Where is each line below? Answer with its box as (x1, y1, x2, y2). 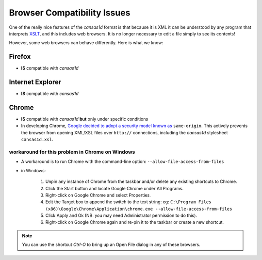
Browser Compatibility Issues (9, 7, 131, 18)
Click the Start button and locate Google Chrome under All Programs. (45, 185, 184, 191)
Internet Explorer (9, 78, 62, 86)
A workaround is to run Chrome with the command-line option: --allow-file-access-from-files (21, 159, 224, 164)
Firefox (9, 52, 31, 61)
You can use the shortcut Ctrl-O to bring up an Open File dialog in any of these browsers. (22, 242, 201, 247)
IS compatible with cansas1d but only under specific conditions (21, 116, 148, 122)
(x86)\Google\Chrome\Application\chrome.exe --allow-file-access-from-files (45, 206, 232, 211)
